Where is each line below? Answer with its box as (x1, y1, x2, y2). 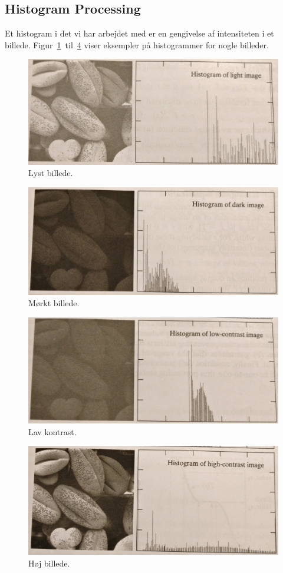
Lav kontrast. (28, 425, 77, 438)
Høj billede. (28, 557, 70, 569)
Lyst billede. (28, 167, 73, 179)
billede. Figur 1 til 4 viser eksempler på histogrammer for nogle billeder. (5, 38, 269, 51)
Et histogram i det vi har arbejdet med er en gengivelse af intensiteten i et (5, 27, 274, 39)
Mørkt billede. (28, 297, 80, 309)
